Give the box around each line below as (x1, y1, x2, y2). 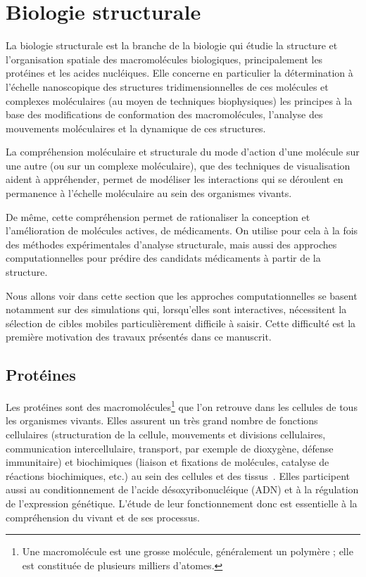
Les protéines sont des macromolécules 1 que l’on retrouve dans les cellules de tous (6, 398, 358, 414)
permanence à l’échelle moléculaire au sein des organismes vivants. (6, 186, 292, 201)
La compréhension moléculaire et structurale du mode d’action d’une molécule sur (6, 144, 360, 159)
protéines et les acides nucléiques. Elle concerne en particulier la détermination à (6, 65, 353, 80)
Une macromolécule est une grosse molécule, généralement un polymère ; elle (22, 544, 353, 559)
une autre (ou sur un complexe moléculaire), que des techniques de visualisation (6, 158, 351, 172)
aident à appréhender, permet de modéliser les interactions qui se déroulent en (6, 172, 343, 186)
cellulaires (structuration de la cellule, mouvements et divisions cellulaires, (6, 427, 326, 442)
